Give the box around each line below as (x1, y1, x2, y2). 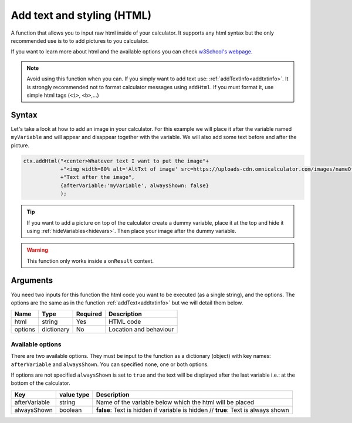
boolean (59, 405, 82, 414)
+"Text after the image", (60, 174, 135, 181)
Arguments (11, 276, 53, 286)
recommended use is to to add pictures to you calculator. (11, 37, 149, 44)
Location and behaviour (109, 326, 174, 334)
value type (59, 390, 90, 398)
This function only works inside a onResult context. (26, 257, 154, 264)
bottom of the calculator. (11, 380, 70, 387)
